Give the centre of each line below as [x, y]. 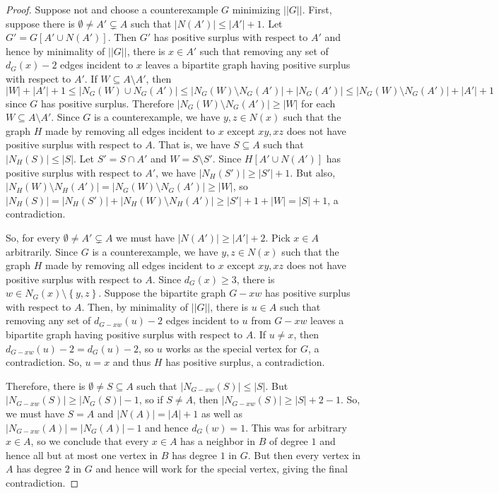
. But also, [313, 172]
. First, [317, 9]
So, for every [33, 237]
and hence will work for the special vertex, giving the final [222, 469]
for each [318, 103]
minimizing [256, 9]
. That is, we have [191, 144]
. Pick [278, 237]
